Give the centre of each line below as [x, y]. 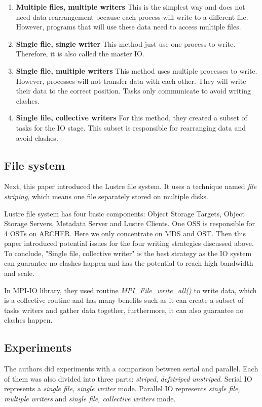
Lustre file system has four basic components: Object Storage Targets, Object [124, 213]
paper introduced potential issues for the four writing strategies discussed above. [129, 243]
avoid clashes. [37, 137]
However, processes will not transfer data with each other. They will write [131, 81]
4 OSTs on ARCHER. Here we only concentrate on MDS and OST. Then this [125, 233]
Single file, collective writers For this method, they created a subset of [132, 118]
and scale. [19, 273]
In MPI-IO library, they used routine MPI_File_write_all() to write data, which [130, 290]
